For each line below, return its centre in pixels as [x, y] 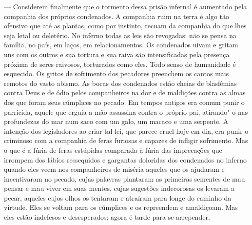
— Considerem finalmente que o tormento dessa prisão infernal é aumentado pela [126, 6]
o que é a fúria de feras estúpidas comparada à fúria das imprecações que [113, 150]
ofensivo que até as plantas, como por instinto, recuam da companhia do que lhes [125, 26]
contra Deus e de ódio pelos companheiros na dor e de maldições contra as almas [125, 92]
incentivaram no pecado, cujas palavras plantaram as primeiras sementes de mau [125, 178]
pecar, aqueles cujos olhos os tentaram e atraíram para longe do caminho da [118, 197]
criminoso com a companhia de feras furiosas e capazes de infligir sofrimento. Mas [126, 140]
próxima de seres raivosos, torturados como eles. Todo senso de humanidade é [120, 64]
